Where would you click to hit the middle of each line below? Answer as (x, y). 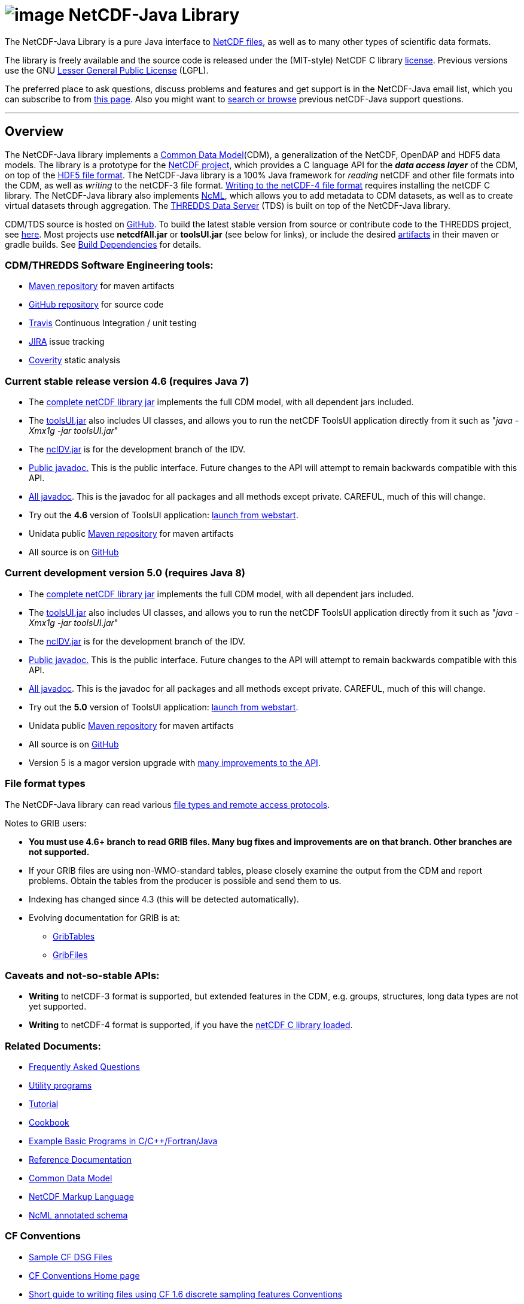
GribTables (74, 936)
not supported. (59, 852)
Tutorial (44, 1104)
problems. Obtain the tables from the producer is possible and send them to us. (185, 880)
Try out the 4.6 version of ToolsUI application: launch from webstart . (164, 515)
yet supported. (58, 1007)
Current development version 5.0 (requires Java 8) (125, 573)
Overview (34, 132)
